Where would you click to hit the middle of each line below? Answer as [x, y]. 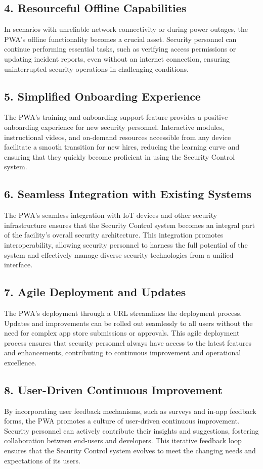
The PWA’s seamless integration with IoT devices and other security [111, 215]
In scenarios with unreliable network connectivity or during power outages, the [126, 29]
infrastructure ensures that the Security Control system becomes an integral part [129, 225]
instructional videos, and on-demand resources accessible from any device [118, 137]
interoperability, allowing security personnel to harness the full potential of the [126, 244]
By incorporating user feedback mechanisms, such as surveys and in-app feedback [130, 411]
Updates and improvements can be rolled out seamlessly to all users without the [128, 323]
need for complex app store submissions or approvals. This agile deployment [122, 333]
